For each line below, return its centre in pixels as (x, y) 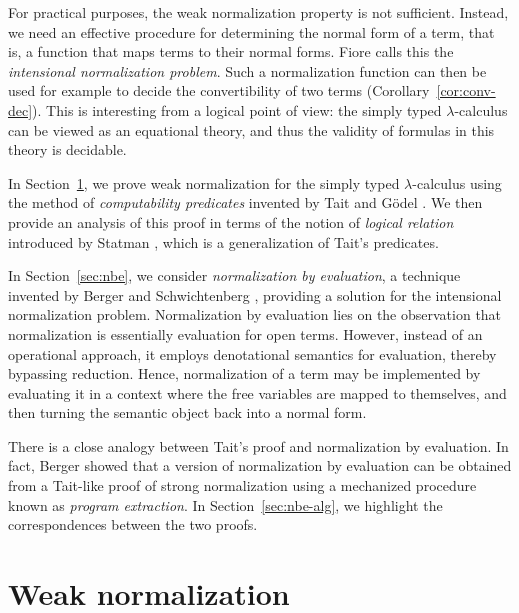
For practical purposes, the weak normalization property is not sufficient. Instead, (258, 12)
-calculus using (457, 182)
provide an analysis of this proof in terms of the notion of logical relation (231, 221)
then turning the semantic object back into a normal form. (187, 412)
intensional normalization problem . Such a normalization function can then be (247, 70)
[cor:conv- (466, 90)
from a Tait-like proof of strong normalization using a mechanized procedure (242, 485)
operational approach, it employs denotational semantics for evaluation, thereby (252, 353)
